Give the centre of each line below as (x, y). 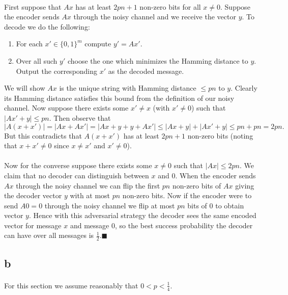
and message (90, 225)
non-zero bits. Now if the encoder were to (187, 195)
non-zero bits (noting (220, 135)
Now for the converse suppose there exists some (78, 165)
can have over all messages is (49, 235)
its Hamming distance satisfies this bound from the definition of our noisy (119, 98)
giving (245, 185)
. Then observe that (80, 117)
